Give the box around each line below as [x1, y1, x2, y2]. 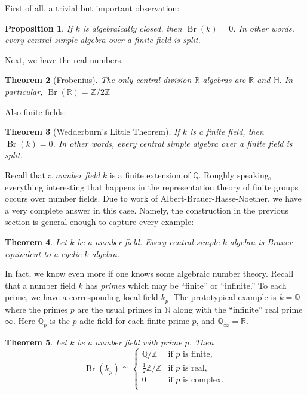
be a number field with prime [77, 336, 182, 348]
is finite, [183, 350, 213, 359]
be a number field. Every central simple [77, 235, 220, 248]
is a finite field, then [189, 125, 264, 138]
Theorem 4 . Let [5, 235, 67, 248]
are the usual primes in [77, 303, 162, 315]
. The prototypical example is [168, 291, 277, 303]
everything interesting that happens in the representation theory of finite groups [5, 180, 299, 193]
